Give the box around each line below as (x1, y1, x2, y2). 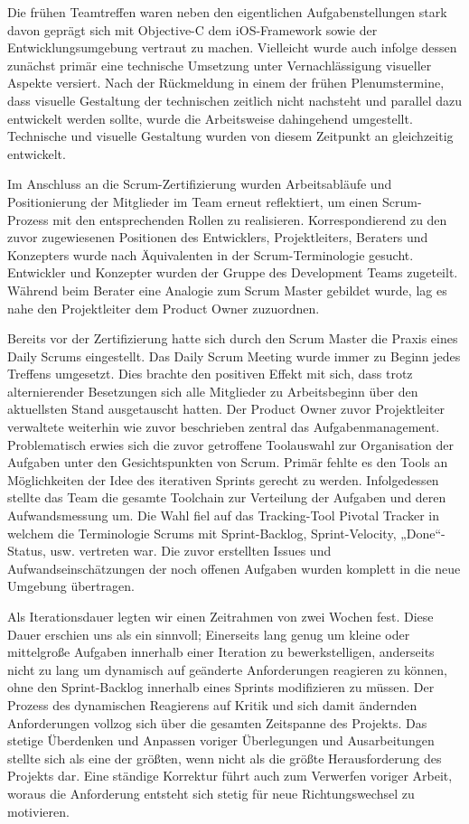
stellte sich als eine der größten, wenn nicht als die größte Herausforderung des (7, 748, 442, 767)
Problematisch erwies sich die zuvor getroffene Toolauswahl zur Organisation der (7, 435, 454, 454)
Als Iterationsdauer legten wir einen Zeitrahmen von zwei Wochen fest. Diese (7, 607, 434, 625)
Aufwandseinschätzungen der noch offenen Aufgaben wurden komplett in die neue (7, 558, 461, 577)
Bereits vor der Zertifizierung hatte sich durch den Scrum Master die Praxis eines (7, 329, 458, 348)
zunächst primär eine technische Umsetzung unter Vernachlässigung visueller (7, 55, 432, 74)
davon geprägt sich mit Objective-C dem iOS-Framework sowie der (7, 20, 378, 39)
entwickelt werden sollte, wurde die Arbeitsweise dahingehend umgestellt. (7, 108, 413, 127)
